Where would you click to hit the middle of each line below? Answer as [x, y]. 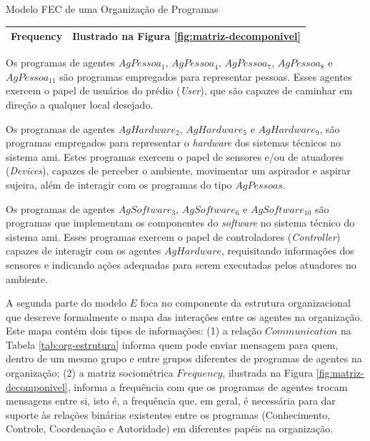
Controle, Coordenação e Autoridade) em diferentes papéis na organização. [170, 428]
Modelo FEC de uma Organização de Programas [112, 9]
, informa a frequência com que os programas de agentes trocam [207, 386]
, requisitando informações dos [288, 251]
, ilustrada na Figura [268, 373]
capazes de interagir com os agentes [84, 251]
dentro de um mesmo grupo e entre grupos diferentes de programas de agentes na [184, 358]
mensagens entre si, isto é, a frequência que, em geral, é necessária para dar [171, 401]
